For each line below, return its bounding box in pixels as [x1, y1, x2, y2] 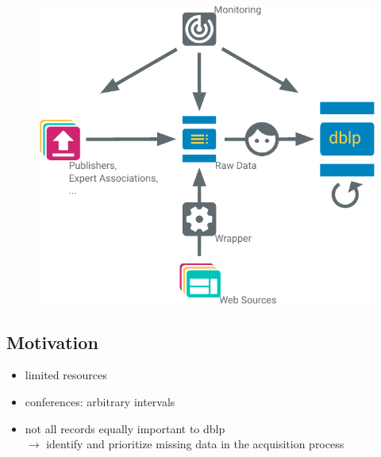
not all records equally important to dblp [25, 420, 225, 436]
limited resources [25, 367, 107, 383]
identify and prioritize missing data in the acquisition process [46, 436, 344, 452]
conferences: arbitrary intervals [25, 393, 175, 409]
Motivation [6, 329, 98, 354]
